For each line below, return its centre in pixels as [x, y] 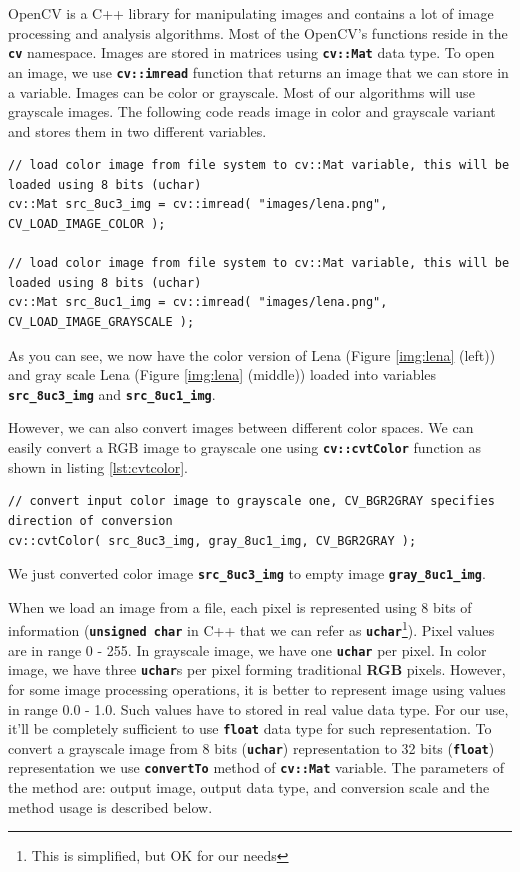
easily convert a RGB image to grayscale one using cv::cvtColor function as [244, 447]
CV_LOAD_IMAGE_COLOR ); [87, 224]
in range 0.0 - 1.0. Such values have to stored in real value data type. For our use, [258, 708]
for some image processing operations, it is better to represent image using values [257, 688]
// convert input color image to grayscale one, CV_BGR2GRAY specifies [251, 501]
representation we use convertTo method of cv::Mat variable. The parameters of [256, 767]
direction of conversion [90, 520]
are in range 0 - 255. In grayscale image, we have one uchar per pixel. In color [247, 649]
